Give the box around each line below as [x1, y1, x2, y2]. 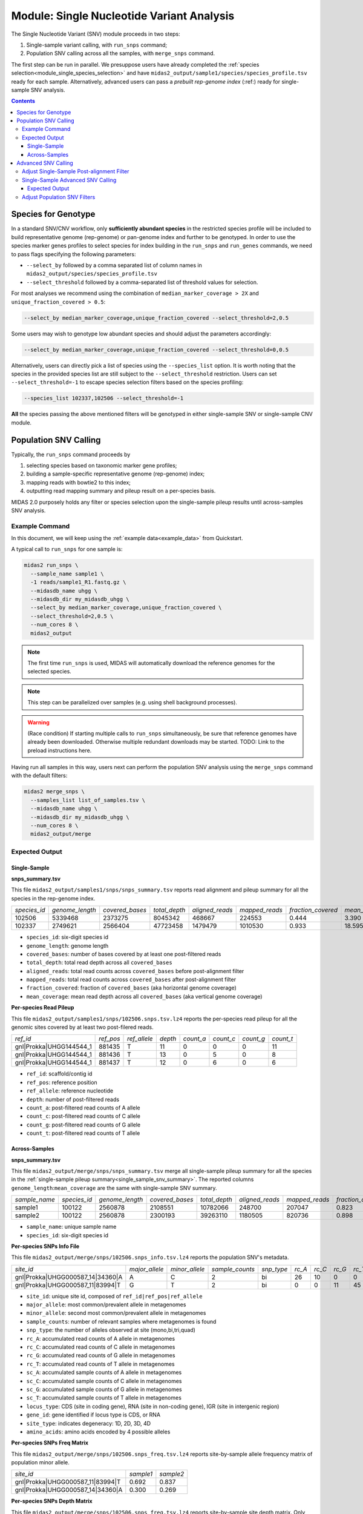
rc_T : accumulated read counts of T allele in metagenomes [26, 1360, 175, 1367]
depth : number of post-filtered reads [26, 1096, 120, 1103]
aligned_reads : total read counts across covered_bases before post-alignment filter [26, 967, 244, 974]
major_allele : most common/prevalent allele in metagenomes [26, 1301, 186, 1308]
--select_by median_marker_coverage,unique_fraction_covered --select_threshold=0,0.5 [24, 346, 289, 353]
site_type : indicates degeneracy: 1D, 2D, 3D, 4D [26, 1420, 151, 1427]
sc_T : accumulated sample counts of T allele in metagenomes [26, 1394, 181, 1401]
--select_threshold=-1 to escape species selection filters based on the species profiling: [11, 378, 244, 386]
